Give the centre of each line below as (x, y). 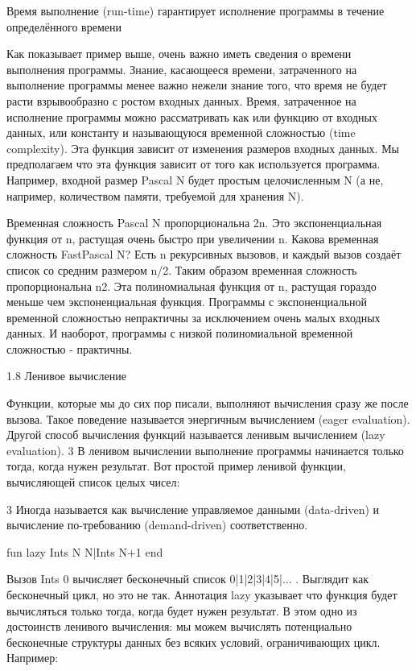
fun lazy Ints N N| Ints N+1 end (85, 551)
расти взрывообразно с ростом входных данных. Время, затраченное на (181, 100)
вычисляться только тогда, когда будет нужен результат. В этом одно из (182, 610)
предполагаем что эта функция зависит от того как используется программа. (194, 164)
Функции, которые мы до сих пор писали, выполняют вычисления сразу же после (208, 403)
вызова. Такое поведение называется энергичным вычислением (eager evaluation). (208, 418)
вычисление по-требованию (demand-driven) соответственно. (157, 525)
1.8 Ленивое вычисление (66, 376)
